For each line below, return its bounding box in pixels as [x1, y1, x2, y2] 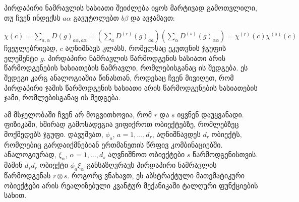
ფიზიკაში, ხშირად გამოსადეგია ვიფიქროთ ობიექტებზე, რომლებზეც [4, 119, 239, 129]
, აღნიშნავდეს [152, 128, 201, 139]
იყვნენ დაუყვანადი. [177, 109, 244, 119]
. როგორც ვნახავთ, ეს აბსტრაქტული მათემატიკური [67, 170, 245, 180]
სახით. [4, 190, 27, 200]
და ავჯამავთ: [131, 12, 175, 23]
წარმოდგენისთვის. [193, 149, 258, 160]
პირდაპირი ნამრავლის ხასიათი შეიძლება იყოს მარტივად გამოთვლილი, [4, 3, 257, 13]
